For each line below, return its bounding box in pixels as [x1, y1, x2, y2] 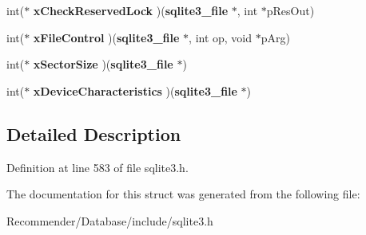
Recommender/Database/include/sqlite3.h [6, 212, 213, 229]
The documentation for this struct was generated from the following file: [6, 186, 360, 202]
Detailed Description [6, 121, 181, 146]
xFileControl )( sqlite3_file [33, 29, 180, 45]
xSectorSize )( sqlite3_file [33, 56, 173, 72]
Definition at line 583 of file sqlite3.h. [6, 159, 189, 175]
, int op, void [189, 29, 253, 45]
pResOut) [266, 2, 315, 18]
